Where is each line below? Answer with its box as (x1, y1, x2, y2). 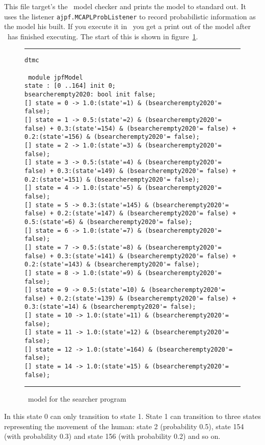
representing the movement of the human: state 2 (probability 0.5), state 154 (4, 421, 244, 431)
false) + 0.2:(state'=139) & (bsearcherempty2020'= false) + (24, 294, 236, 302)
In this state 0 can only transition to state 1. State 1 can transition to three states (4, 410, 261, 421)
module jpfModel (28, 73, 83, 81)
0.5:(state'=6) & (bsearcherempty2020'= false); (24, 218, 193, 226)
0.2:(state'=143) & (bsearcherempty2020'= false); (24, 261, 200, 268)
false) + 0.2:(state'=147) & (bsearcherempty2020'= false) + (24, 210, 236, 217)
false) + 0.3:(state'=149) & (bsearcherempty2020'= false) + (24, 167, 236, 175)
